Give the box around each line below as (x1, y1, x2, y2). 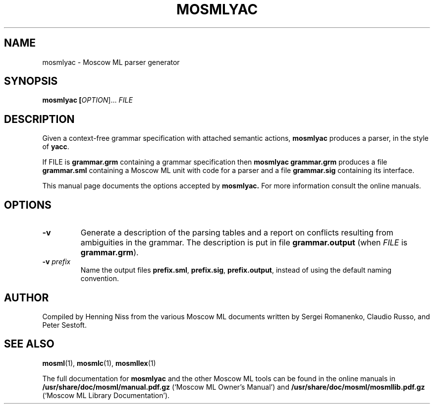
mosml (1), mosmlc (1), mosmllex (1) (42, 358, 156, 367)
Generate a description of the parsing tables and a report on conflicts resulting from (80, 228, 393, 238)
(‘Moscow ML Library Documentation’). (42, 391, 170, 400)
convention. (80, 274, 119, 283)
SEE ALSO (4, 338, 54, 350)
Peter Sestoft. (42, 320, 87, 329)
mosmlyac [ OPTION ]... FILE (42, 96, 133, 105)
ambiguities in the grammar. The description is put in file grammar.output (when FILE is (80, 237, 408, 248)
